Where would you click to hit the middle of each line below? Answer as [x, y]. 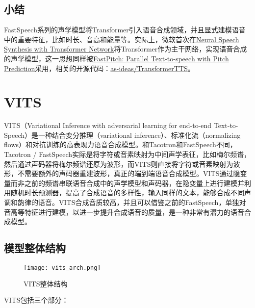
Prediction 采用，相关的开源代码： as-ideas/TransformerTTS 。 [99, 68]
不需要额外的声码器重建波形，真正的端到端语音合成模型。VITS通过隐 [129, 173]
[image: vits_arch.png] [62, 268]
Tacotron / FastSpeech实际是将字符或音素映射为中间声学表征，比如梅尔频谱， [127, 154]
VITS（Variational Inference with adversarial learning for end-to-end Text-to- [121, 125]
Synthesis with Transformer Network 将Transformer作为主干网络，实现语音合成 [126, 49]
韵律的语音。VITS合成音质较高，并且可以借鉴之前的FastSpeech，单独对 [132, 202]
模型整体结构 [35, 248]
